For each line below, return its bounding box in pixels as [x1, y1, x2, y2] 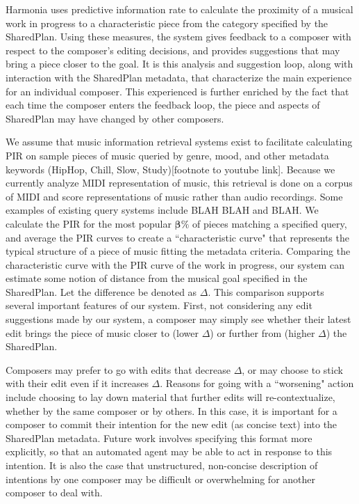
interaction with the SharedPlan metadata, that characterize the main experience [6, 70, 352, 84]
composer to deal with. [6, 485, 103, 500]
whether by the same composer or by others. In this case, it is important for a [6, 403, 337, 418]
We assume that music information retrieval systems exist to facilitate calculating [6, 134, 353, 149]
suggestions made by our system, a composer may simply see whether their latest [6, 312, 351, 326]
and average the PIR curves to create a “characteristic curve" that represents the [6, 230, 349, 244]
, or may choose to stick [242, 362, 343, 377]
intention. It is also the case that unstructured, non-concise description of [6, 458, 318, 472]
